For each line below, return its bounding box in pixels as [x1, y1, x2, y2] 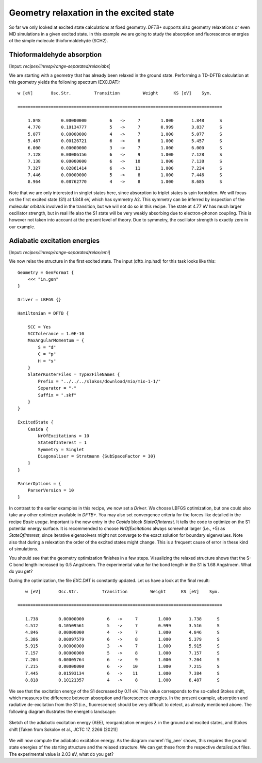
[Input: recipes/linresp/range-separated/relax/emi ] [9, 249, 111, 255]
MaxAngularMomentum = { [27, 338, 84, 343]
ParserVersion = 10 [27, 488, 74, 493]
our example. [9, 224, 35, 230]
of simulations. [9, 546, 39, 552]
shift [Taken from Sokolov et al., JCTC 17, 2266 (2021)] [9, 727, 118, 732]
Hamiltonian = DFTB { [17, 310, 69, 316]
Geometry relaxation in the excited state [9, 7, 174, 18]
